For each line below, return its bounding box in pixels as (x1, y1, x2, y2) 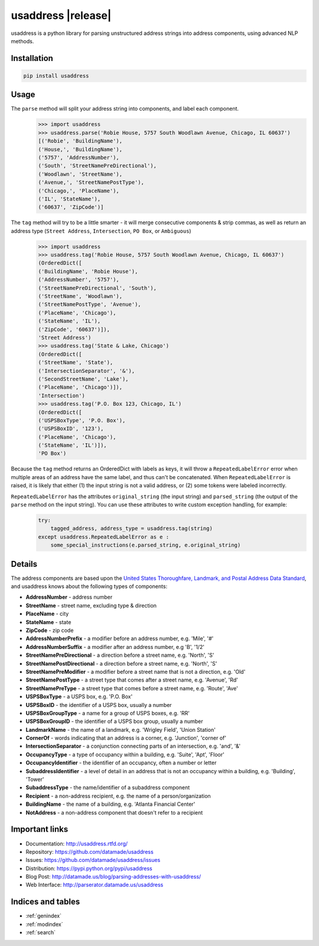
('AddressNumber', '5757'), (38, 276, 119, 283)
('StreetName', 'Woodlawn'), (38, 293, 123, 300)
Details (11, 559, 38, 569)
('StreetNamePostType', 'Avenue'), (38, 301, 141, 308)
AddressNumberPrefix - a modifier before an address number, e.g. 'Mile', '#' (25, 635, 214, 642)
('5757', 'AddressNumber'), (38, 154, 119, 161)
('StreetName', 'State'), (38, 359, 113, 366)
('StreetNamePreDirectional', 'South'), (38, 285, 157, 291)
